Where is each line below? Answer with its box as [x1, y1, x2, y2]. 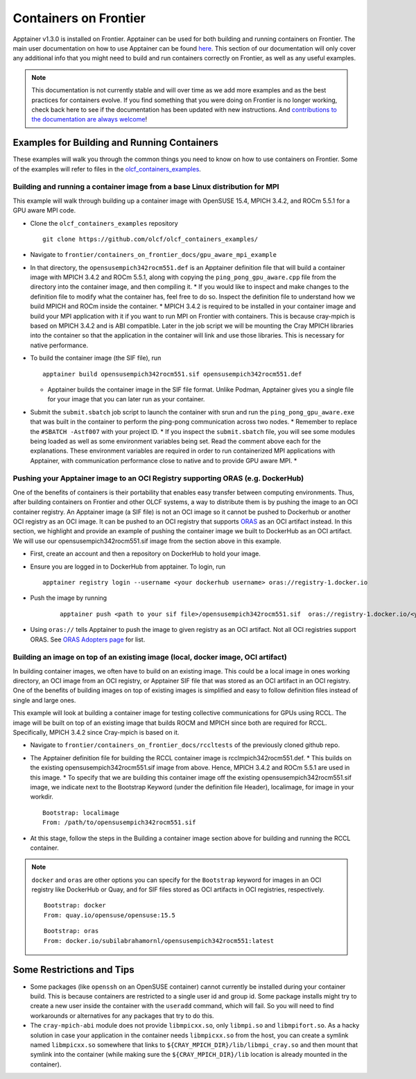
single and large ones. [12, 696, 76, 704]
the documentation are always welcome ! [31, 115, 148, 124]
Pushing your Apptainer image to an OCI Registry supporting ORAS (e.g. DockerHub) [12, 474, 304, 483]
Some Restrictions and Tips [12, 964, 135, 976]
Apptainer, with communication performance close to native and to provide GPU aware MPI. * [30, 456, 297, 465]
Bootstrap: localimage [42, 809, 120, 817]
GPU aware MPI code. [12, 206, 76, 215]
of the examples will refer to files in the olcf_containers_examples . [12, 165, 201, 173]
